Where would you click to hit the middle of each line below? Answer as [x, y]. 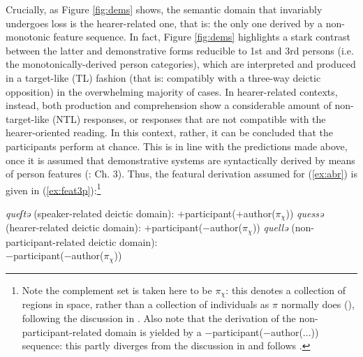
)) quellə [270, 227]
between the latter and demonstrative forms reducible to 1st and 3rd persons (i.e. [180, 50]
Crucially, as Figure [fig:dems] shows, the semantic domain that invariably [164, 9]
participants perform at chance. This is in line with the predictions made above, [177, 146]
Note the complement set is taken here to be [117, 290]
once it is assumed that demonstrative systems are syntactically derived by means [180, 160]
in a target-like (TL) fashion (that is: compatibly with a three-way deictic [163, 77]
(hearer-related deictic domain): [73, 227]
